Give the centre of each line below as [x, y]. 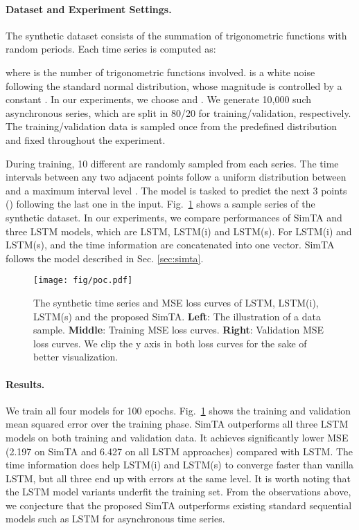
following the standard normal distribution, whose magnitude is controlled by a [174, 85]
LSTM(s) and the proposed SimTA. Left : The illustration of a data [177, 316]
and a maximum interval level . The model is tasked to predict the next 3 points [176, 190]
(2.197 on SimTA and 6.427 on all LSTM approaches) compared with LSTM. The [179, 451]
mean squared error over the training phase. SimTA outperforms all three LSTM [177, 424]
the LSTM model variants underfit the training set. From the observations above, [178, 492]
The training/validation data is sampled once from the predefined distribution [172, 126]
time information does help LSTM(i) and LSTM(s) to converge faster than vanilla [180, 465]
